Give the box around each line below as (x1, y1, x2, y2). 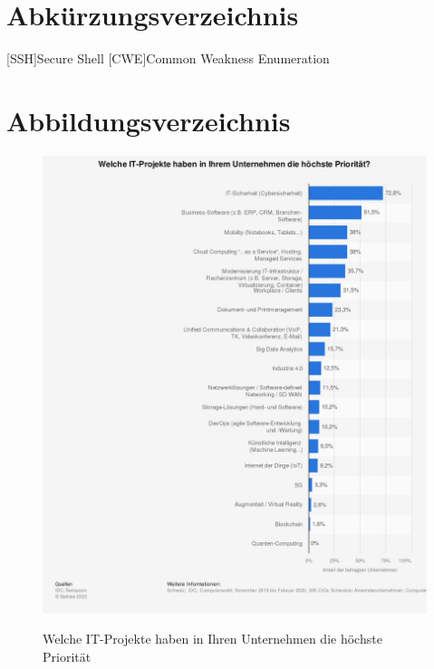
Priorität (43, 647, 92, 666)
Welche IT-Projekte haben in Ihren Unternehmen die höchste (43, 629, 382, 648)
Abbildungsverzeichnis (6, 101, 291, 139)
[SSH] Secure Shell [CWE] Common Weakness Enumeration (6, 49, 330, 68)
